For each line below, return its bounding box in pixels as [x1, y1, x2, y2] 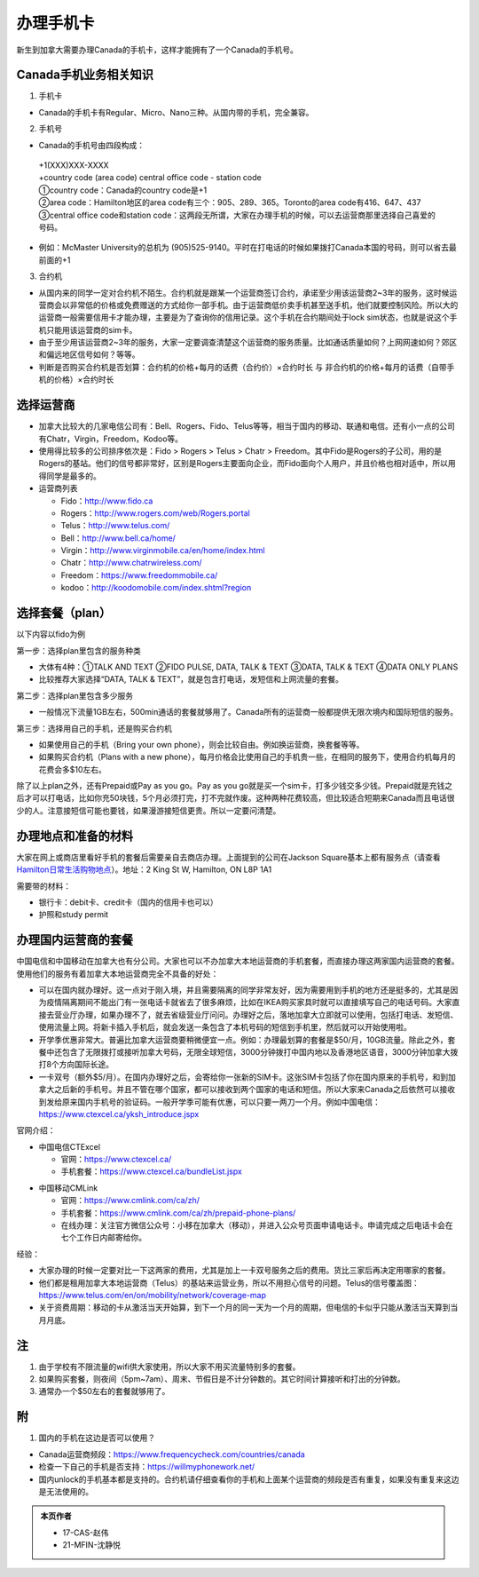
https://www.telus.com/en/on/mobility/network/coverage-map [38, 1289, 266, 1300]
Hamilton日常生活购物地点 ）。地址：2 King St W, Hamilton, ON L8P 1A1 [16, 864, 272, 875]
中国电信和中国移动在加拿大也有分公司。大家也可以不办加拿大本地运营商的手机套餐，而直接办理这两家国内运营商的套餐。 [16, 955, 459, 967]
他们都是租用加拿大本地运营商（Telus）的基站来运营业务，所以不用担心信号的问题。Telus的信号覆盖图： [38, 1277, 420, 1288]
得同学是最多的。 [38, 471, 101, 481]
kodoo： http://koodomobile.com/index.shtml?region [60, 582, 252, 593]
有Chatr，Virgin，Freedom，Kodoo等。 [38, 433, 184, 444]
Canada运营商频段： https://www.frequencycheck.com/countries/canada [38, 1448, 305, 1460]
